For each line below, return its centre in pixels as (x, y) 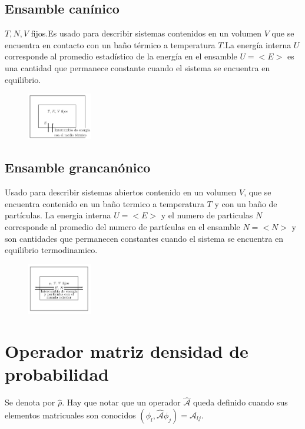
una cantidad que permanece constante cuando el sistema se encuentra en (137, 67)
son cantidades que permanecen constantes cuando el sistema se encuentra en (144, 238)
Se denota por (30, 402)
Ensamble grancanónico (78, 167)
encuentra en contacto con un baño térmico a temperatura (110, 44)
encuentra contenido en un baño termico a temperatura (105, 203)
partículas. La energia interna (58, 215)
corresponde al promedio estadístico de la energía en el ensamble (121, 56)
